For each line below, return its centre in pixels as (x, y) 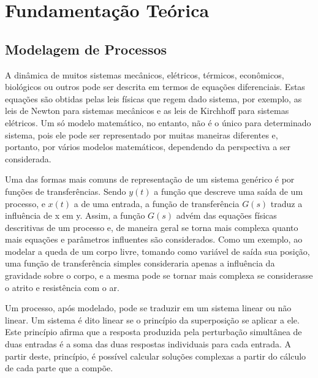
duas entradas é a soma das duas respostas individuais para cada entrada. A (148, 344)
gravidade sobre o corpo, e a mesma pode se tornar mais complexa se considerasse (159, 275)
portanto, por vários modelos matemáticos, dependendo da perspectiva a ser (148, 147)
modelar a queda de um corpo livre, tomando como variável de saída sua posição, (157, 251)
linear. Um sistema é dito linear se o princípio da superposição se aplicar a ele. (152, 319)
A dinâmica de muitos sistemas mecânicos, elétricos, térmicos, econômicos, (145, 74)
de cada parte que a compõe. (59, 368)
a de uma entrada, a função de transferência (157, 203)
